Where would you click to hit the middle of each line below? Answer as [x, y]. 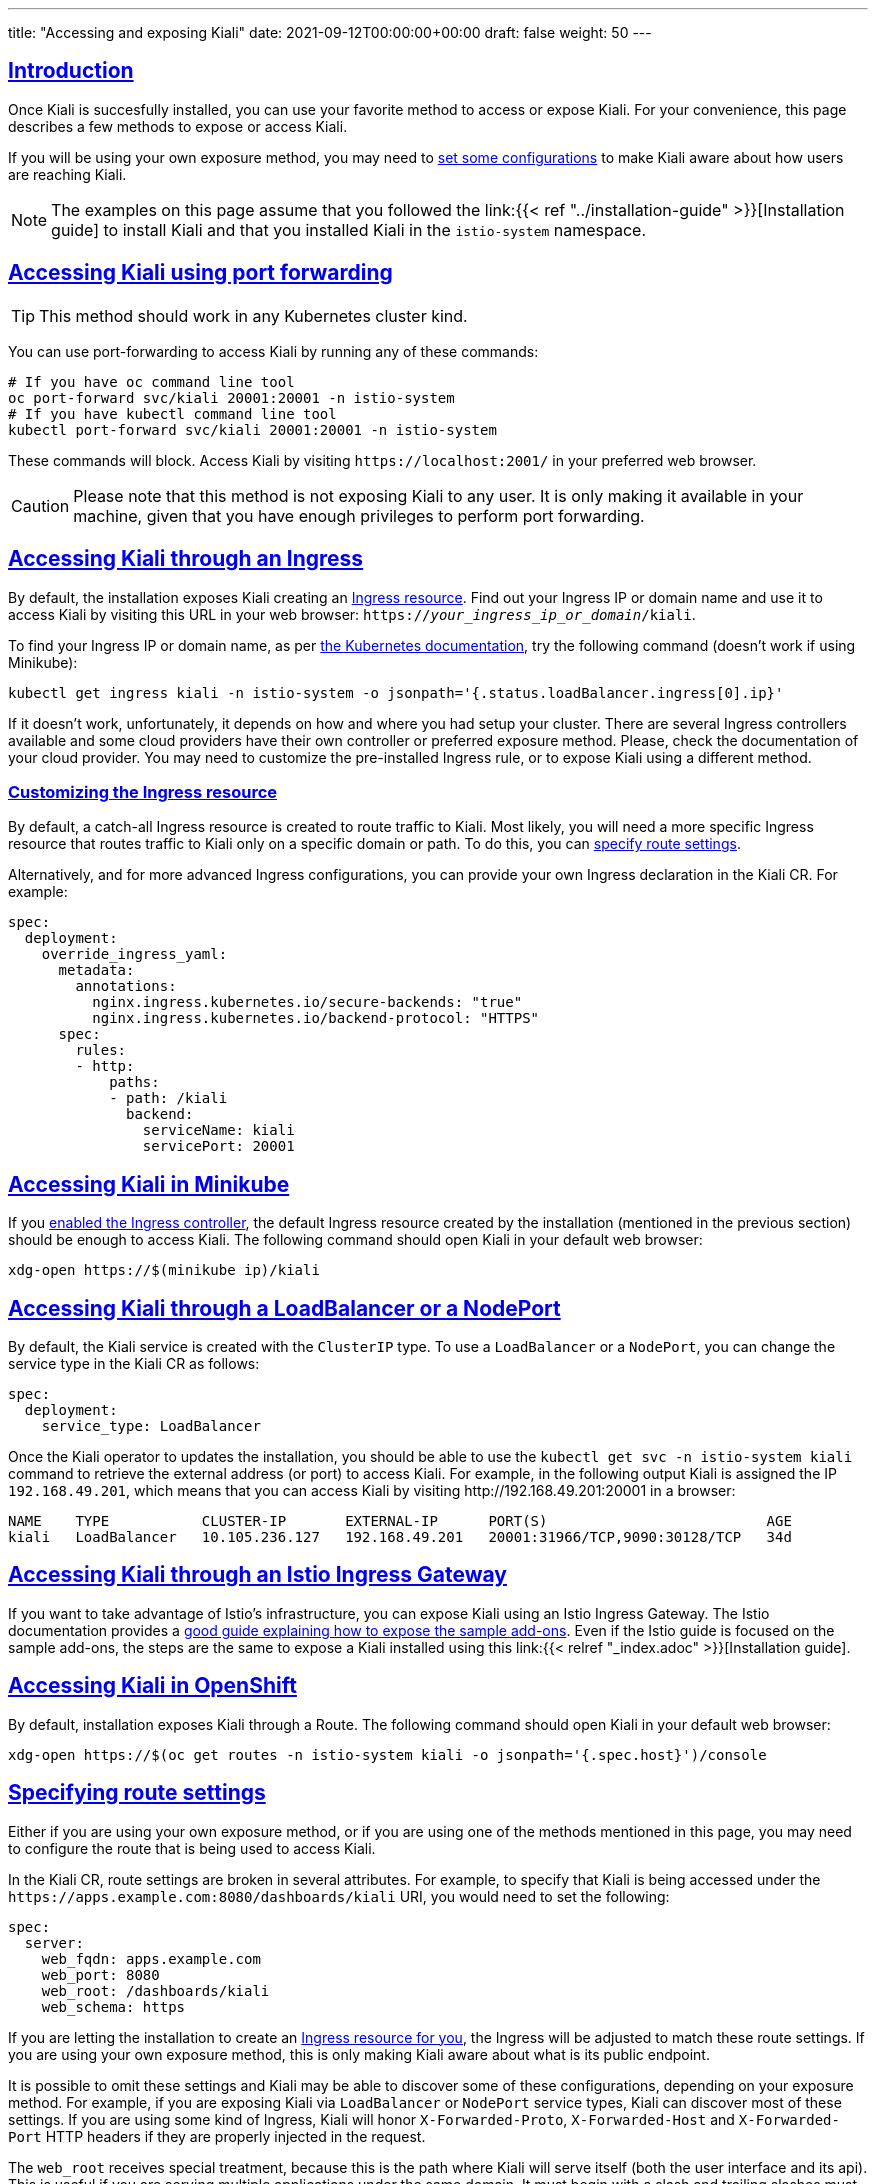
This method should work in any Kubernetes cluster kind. [253, 315]
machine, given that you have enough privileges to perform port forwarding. [359, 515]
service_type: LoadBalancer [151, 1425]
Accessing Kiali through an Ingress [186, 559]
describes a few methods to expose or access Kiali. [178, 126]
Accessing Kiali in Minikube [149, 1184]
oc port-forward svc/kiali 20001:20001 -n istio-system [231, 397]
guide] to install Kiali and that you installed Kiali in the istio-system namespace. [349, 229]
